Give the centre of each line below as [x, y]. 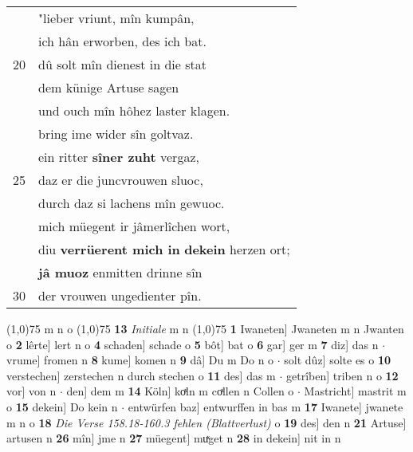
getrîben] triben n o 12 [342, 375]
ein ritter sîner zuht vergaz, [119, 157]
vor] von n [31, 391]
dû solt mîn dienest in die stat [122, 64]
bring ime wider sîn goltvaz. [116, 134]
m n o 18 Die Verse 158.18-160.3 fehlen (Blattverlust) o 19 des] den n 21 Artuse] [206, 422]
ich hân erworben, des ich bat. [122, 41]
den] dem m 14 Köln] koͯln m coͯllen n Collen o [180, 391]
